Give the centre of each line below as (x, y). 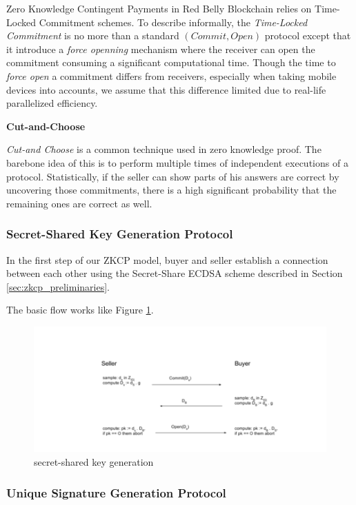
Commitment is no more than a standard (93, 35)
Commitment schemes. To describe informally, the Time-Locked (173, 22)
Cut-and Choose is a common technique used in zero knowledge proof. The (164, 149)
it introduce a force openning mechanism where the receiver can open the (161, 49)
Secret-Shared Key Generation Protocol (120, 234)
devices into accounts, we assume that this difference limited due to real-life (166, 89)
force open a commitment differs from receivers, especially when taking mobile (171, 75)
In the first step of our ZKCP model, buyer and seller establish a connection (167, 259)
